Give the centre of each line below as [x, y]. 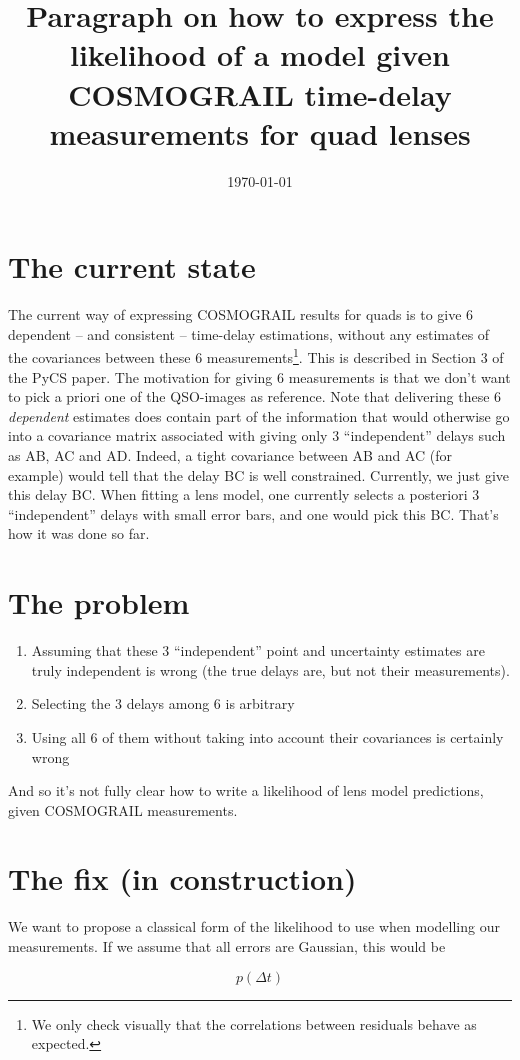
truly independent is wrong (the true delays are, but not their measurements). [270, 669]
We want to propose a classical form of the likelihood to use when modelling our [254, 926]
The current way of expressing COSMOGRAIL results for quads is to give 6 [241, 314]
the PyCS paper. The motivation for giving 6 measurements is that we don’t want [259, 376]
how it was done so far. [79, 533]
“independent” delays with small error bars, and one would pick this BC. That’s [253, 513]
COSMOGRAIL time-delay [260, 93]
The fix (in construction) [182, 878]
